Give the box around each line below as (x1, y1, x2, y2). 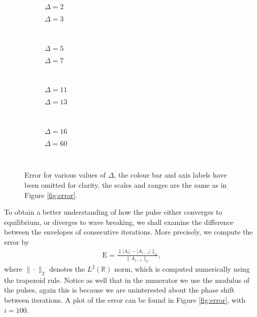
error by (4, 236, 29, 247)
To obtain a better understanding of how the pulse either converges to (4, 207, 222, 217)
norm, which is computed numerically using (114, 264, 250, 274)
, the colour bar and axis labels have (114, 169, 227, 180)
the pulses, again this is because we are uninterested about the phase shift (4, 284, 235, 295)
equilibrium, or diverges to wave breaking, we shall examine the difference (4, 216, 234, 227)
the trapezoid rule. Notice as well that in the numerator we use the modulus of (4, 274, 249, 285)
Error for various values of (24, 169, 106, 180)
